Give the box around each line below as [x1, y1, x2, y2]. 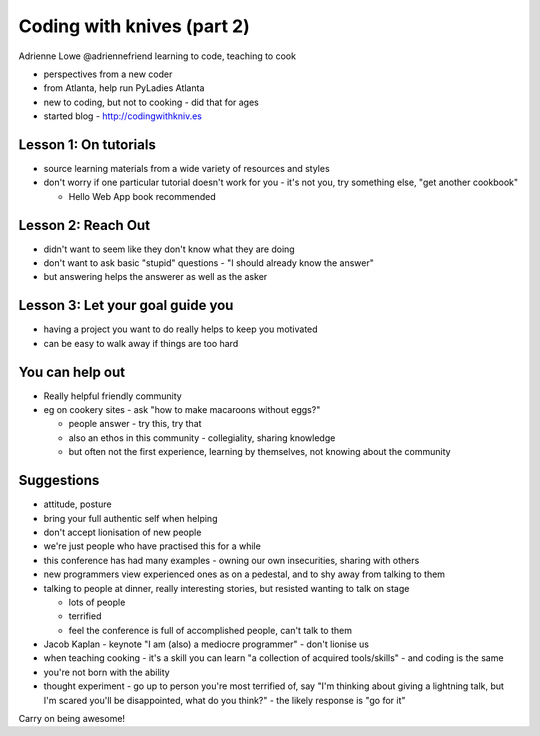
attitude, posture [43, 498, 112, 510]
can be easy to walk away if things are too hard [43, 337, 239, 349]
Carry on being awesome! [18, 713, 125, 725]
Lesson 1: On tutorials [18, 136, 157, 153]
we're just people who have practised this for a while [43, 540, 262, 552]
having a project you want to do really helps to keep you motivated [43, 323, 319, 335]
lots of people [68, 596, 126, 608]
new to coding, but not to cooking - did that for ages [43, 96, 259, 108]
